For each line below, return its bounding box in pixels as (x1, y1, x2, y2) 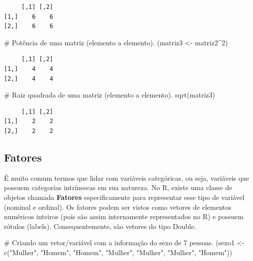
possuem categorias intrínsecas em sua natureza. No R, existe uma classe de (4, 182, 232, 193)
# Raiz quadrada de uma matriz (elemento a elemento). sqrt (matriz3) (4, 90, 215, 100)
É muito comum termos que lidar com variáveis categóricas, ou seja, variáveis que (4, 172, 249, 183)
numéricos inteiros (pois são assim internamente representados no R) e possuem (4, 211, 244, 222)
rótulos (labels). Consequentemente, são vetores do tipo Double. (4, 221, 197, 231)
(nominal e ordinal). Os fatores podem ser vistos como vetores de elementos (4, 201, 232, 212)
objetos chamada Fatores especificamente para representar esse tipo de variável (4, 192, 245, 202)
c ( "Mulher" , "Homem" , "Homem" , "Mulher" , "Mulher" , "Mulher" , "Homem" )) (4, 247, 232, 257)
